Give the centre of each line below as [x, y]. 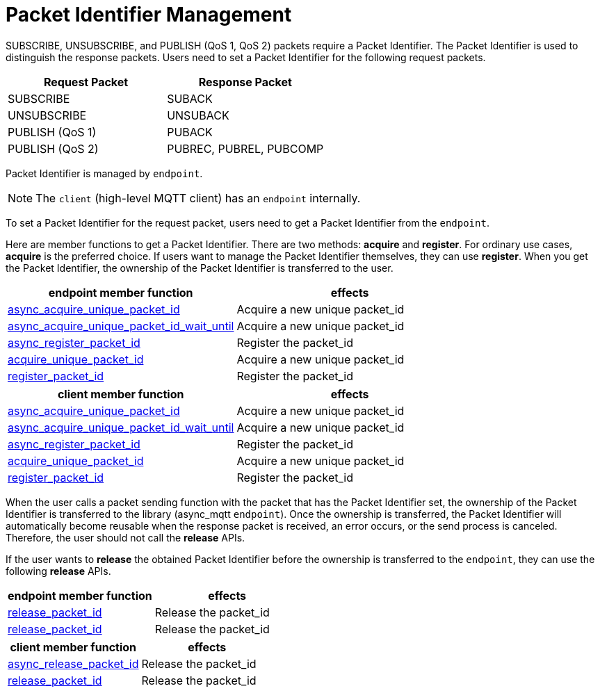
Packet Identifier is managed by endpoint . [104, 173]
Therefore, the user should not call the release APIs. [125, 537]
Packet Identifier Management [149, 15]
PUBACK [190, 132]
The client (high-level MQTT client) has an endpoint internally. [198, 198]
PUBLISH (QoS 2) [53, 148]
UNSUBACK [198, 115]
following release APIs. [58, 571]
